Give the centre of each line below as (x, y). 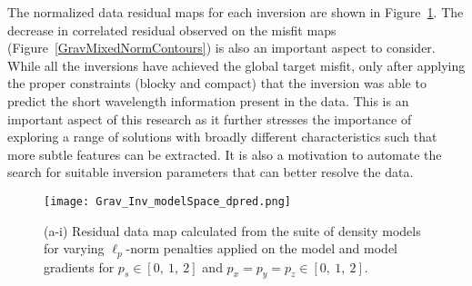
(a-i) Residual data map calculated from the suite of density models (232, 230)
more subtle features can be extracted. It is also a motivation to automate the (225, 154)
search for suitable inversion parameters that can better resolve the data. (211, 172)
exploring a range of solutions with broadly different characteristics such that (222, 137)
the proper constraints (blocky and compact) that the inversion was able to (217, 83)
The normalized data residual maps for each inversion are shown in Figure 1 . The (236, 12)
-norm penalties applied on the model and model (261, 248)
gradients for (79, 266)
